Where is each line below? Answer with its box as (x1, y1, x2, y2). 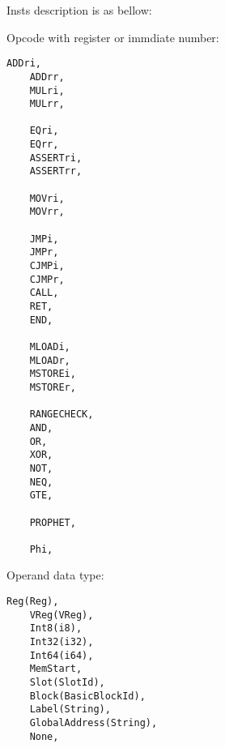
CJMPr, (29, 273, 65, 285)
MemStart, (29, 663, 83, 675)
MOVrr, (29, 206, 65, 218)
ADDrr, (29, 71, 65, 83)
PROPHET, (29, 516, 76, 528)
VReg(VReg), (29, 609, 94, 621)
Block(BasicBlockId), (29, 690, 146, 702)
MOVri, (29, 192, 65, 204)
